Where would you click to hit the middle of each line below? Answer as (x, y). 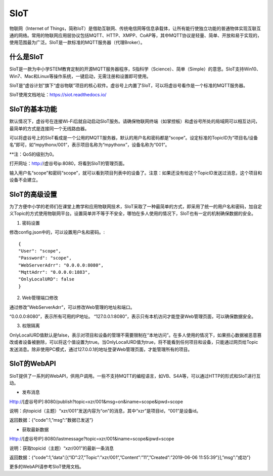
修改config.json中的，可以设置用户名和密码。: (57, 232)
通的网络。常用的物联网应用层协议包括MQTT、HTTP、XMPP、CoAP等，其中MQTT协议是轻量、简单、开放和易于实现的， (136, 35)
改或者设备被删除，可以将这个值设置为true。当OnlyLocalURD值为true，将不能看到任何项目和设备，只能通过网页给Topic (134, 342)
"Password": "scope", (45, 258)
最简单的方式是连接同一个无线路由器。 (49, 128)
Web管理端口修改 (40, 298)
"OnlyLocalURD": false (47, 279)
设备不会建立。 (25, 180)
